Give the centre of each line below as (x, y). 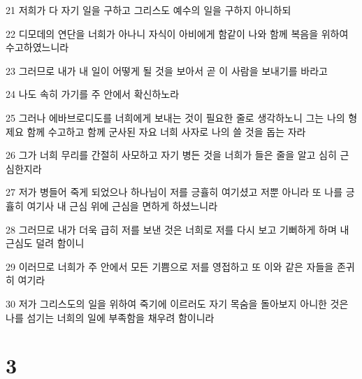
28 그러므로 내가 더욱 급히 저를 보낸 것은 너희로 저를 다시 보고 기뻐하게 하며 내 (178, 229)
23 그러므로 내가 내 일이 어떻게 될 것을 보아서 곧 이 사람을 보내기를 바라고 (167, 70)
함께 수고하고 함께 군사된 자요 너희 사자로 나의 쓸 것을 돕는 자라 (166, 131)
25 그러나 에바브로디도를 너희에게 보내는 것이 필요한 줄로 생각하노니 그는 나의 (175, 117)
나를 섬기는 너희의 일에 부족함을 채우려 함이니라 (110, 317)
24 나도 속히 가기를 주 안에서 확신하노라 (93, 94)
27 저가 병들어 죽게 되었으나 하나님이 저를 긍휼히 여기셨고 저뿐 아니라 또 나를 (174, 192)
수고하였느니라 (37, 47)
